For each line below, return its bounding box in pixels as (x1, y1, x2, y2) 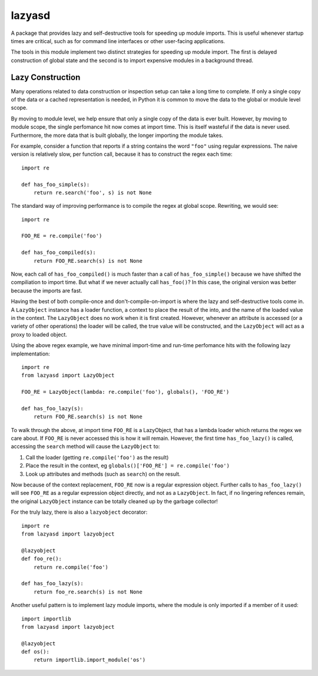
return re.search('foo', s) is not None (33, 189, 153, 196)
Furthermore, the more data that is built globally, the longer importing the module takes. (11, 132, 224, 139)
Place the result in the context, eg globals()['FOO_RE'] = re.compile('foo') (25, 462, 230, 469)
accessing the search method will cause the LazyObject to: (11, 443, 160, 450)
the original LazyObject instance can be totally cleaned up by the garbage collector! (11, 498, 218, 505)
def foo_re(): (21, 556, 62, 562)
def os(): (21, 648, 49, 655)
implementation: (11, 350, 50, 357)
